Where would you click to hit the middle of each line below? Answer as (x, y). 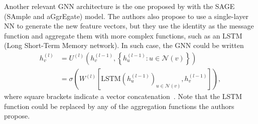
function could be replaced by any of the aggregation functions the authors (119, 106)
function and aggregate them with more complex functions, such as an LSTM (123, 35)
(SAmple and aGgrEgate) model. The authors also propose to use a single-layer (126, 16)
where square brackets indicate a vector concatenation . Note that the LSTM (123, 96)
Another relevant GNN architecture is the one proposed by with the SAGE (119, 6)
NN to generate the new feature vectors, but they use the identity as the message (129, 26)
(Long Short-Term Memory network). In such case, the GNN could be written (124, 45)
